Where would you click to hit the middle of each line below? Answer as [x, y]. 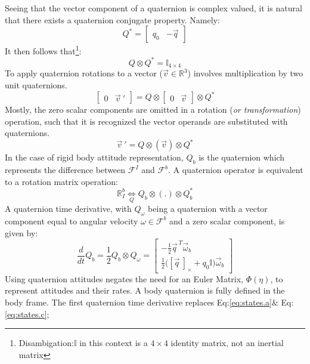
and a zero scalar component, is [227, 220]
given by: [21, 232]
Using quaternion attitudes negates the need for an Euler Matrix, [124, 278]
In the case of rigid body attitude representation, [94, 157]
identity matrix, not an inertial [227, 343]
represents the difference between [65, 170]
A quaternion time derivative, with [68, 209]
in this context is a [114, 343]
